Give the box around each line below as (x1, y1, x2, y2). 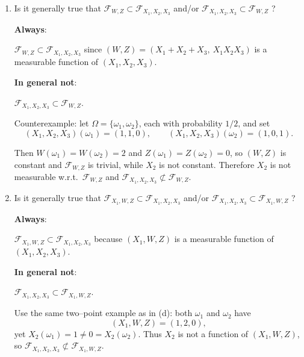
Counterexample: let (14, 117, 89, 129)
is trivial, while (87, 158, 143, 170)
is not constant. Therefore (159, 158, 255, 170)
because (94, 232, 123, 245)
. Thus (138, 327, 162, 340)
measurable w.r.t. (14, 170, 78, 182)
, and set (238, 117, 270, 129)
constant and (14, 158, 62, 170)
